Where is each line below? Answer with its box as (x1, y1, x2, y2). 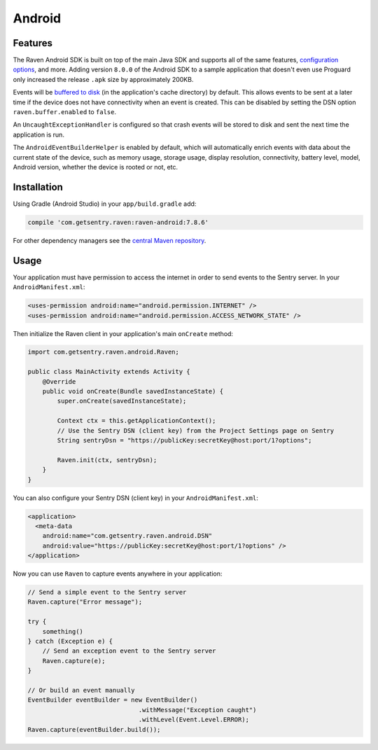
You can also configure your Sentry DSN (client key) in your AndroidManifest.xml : (13, 494, 258, 502)
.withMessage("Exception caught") (138, 706, 257, 714)
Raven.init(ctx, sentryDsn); (57, 456, 157, 464)
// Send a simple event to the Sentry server (27, 588, 187, 597)
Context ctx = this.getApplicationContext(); (57, 417, 216, 425)
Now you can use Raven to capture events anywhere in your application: (13, 569, 223, 578)
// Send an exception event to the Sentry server (42, 647, 216, 655)
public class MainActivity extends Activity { (27, 368, 190, 376)
